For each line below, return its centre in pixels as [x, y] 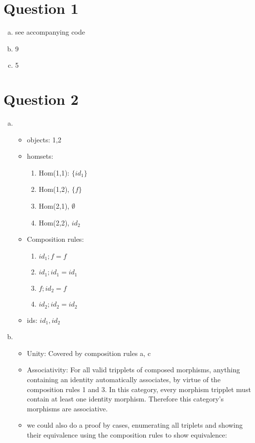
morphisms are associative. [67, 408]
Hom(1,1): [54, 172]
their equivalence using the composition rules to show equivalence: [127, 434]
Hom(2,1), [54, 206]
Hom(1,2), [54, 189]
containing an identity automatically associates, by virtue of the [124, 379]
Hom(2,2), [54, 222]
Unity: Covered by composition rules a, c [89, 353]
